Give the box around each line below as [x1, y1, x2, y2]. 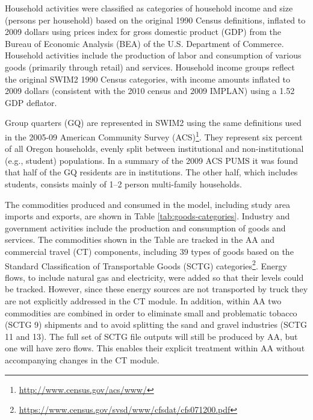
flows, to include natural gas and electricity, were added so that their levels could [5, 271, 304, 283]
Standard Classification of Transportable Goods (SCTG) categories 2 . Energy [5, 257, 287, 272]
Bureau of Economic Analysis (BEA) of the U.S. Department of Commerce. [5, 37, 284, 49]
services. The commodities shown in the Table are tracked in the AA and [5, 233, 274, 246]
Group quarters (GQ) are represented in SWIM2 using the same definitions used [5, 116, 302, 129]
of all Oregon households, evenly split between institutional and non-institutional [5, 142, 304, 155]
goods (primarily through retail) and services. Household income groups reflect [5, 60, 295, 73]
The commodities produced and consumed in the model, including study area [5, 198, 290, 210]
